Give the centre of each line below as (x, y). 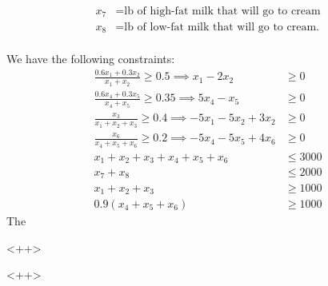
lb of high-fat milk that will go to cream (222, 12)
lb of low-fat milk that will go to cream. (222, 27)
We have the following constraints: (91, 58)
